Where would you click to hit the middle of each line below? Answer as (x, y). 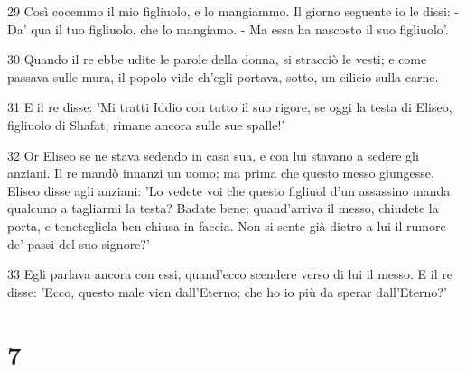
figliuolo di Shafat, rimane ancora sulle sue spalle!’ (146, 124)
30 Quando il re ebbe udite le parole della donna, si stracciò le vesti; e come (217, 59)
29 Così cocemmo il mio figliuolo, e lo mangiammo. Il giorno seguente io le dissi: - (233, 11)
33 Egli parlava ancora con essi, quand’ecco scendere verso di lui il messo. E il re (230, 274)
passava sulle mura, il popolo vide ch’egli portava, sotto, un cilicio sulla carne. (223, 76)
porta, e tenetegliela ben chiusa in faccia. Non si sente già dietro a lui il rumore (227, 225)
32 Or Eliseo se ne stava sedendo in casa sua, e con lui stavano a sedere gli (213, 155)
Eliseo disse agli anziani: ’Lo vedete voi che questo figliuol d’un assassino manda (229, 190)
